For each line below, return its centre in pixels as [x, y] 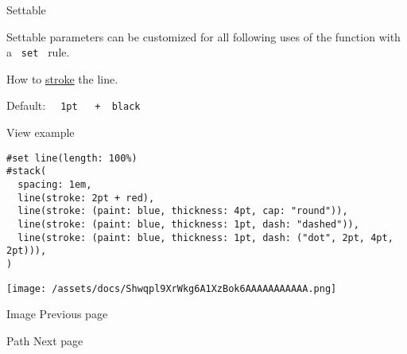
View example [41, 132]
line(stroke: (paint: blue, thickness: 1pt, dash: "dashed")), [188, 224]
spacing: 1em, [55, 185]
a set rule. [38, 52]
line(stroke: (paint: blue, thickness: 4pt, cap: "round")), [183, 211]
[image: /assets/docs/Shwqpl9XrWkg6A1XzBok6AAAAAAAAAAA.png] [172, 288]
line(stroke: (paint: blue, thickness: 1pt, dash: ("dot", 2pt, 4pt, [205, 237]
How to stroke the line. [62, 78]
